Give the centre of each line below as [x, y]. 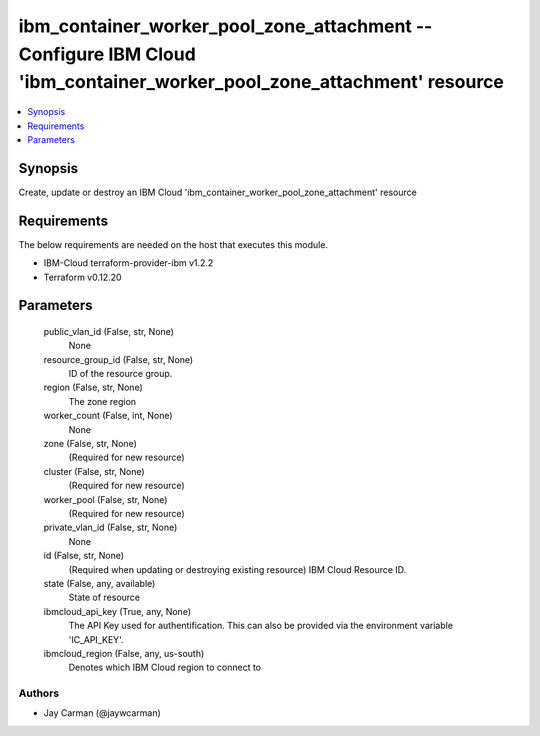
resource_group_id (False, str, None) [118, 359]
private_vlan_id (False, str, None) [110, 527]
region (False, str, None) [93, 387]
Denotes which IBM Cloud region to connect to [165, 667]
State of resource [104, 597]
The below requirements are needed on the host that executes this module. [173, 244]
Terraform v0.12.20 [82, 277]
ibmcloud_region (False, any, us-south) [124, 653]
